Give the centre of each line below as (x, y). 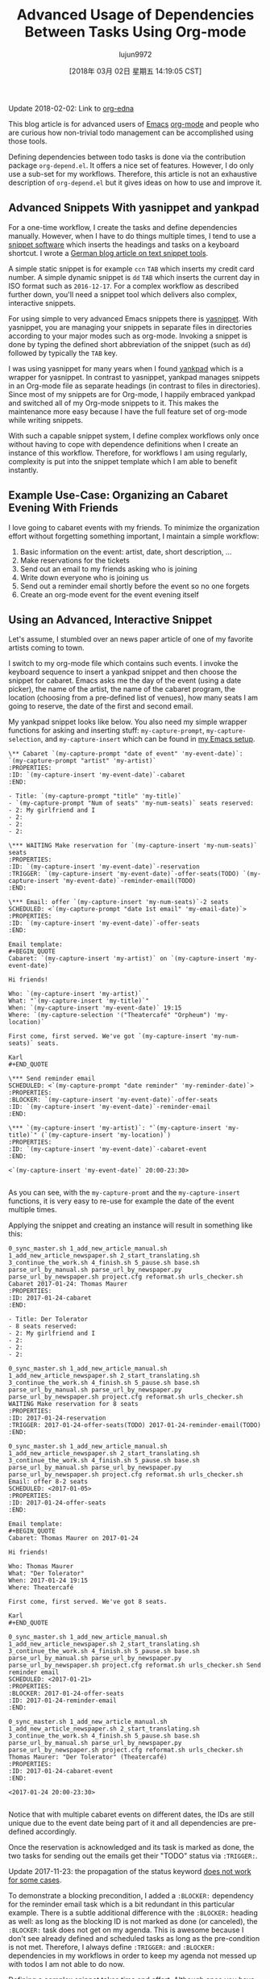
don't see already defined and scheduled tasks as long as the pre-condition (134, 1939)
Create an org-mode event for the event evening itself (109, 594)
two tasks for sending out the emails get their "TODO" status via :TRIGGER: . (133, 1856)
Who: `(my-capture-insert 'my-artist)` (75, 994)
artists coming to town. (46, 648)
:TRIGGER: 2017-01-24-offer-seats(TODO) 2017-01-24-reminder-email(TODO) (135, 1425)
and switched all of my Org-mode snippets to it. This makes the (114, 403)
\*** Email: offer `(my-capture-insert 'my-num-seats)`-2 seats (118, 902)
